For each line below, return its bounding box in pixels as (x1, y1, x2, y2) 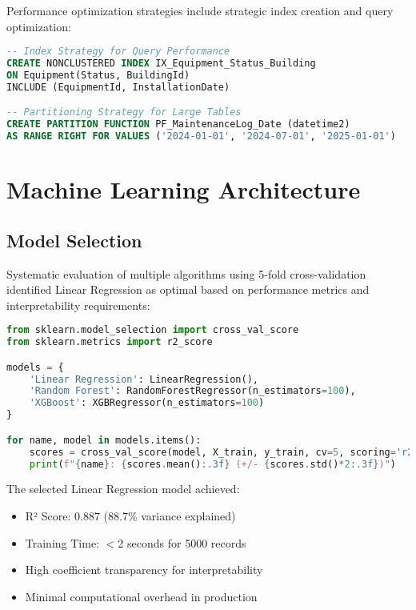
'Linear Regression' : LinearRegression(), (29, 373, 259, 385)
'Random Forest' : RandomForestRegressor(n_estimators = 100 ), (29, 385, 356, 397)
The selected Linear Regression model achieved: (6, 480, 240, 497)
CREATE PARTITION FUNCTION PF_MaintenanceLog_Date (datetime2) (6, 118, 350, 130)
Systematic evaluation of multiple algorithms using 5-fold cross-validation (6, 265, 366, 282)
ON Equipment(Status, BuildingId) (6, 69, 190, 81)
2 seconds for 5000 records (118, 534, 246, 551)
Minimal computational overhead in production (25, 588, 258, 604)
